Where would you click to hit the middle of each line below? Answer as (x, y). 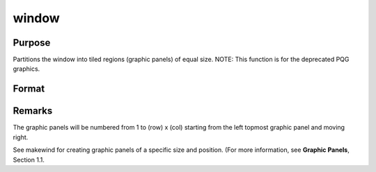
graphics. (26, 69)
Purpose (32, 43)
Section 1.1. (29, 160)
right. (21, 137)
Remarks (33, 111)
